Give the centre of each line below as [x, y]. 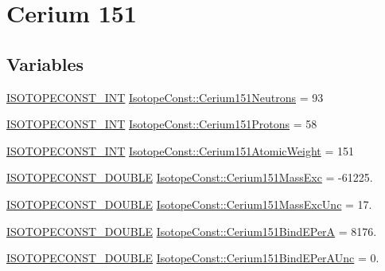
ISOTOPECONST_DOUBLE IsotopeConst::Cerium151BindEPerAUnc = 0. [193, 258]
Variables [45, 63]
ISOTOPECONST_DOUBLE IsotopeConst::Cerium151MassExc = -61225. [190, 177]
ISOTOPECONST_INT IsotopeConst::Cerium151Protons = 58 [162, 124]
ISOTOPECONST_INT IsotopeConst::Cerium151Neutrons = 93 [165, 97]
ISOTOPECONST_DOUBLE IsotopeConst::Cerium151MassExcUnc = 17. [189, 204]
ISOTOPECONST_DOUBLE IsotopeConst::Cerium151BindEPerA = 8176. [192, 231]
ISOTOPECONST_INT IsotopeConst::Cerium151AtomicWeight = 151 [180, 150]
